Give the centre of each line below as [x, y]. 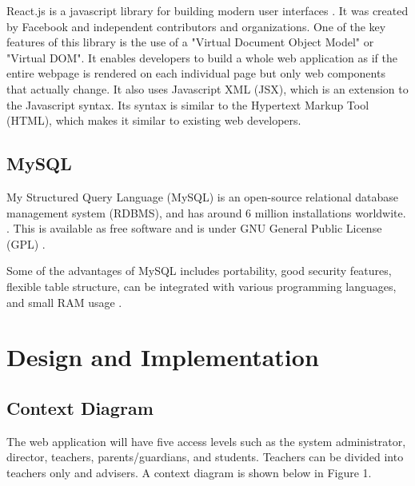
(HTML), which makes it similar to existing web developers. [154, 120]
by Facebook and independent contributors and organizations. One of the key [196, 26]
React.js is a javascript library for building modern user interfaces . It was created [207, 10]
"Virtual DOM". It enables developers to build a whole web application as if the [202, 57]
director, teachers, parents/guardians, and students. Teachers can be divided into [205, 457]
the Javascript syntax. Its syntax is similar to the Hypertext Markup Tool [188, 104]
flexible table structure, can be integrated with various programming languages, [202, 286]
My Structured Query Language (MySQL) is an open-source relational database [203, 196]
